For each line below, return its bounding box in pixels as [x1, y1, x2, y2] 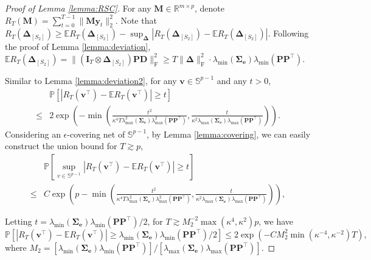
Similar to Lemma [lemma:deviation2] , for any [5, 74, 177, 86]
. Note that [115, 13, 157, 26]
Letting [5, 214, 32, 227]
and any [217, 74, 247, 86]
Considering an [5, 127, 61, 140]
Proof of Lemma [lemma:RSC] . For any [5, 2, 151, 14]
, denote [194, 2, 224, 14]
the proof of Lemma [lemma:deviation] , [5, 40, 151, 53]
